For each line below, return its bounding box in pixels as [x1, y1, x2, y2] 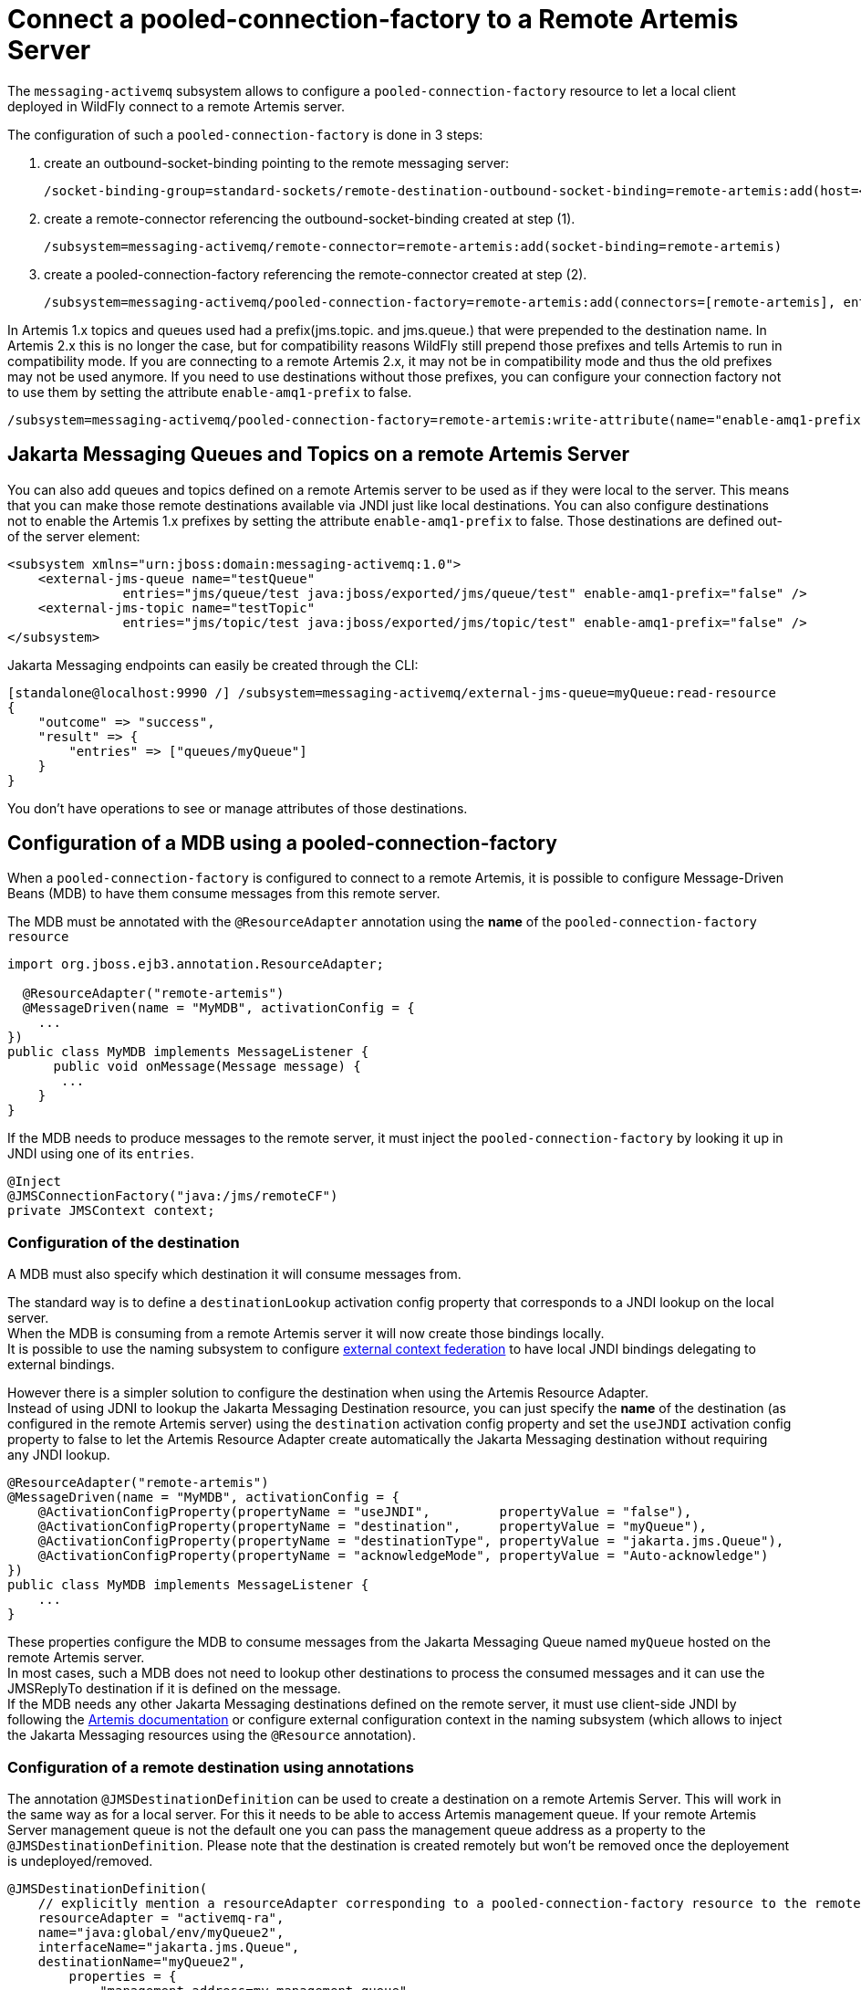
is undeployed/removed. [7, 1852, 153, 1869]
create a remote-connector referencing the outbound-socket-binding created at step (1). [44, 210, 576, 226]
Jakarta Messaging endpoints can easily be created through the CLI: [7, 656, 419, 673]
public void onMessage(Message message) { [53, 1059, 361, 1074]
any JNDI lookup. [7, 1447, 110, 1463]
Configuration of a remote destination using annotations [7, 1757, 414, 1776]
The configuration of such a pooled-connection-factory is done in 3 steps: [7, 126, 483, 142]
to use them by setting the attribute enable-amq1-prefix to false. [7, 383, 412, 400]
